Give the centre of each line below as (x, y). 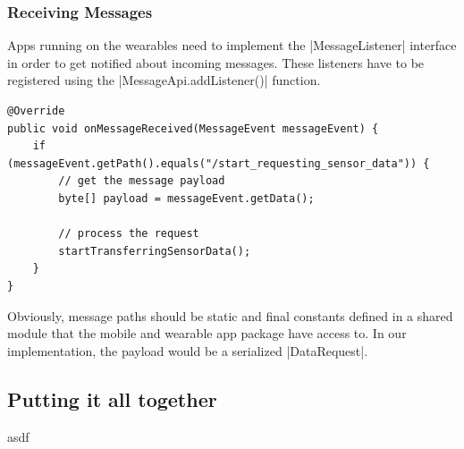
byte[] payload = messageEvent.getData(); (186, 198)
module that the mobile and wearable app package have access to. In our (207, 333)
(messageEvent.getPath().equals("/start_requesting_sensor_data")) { (219, 163)
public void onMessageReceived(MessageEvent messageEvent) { (193, 128)
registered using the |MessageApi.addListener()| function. (164, 80)
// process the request (129, 234)
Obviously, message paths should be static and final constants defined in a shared (230, 315)
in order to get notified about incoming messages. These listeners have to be (216, 62)
